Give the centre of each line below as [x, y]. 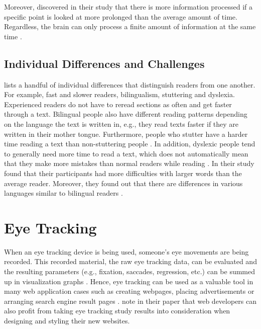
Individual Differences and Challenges [104, 63]
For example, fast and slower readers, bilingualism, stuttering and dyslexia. [119, 94]
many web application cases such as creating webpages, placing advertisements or [129, 291]
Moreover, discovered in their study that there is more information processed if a [128, 7]
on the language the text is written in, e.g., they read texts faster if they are [121, 124]
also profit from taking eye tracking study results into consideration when [117, 311]
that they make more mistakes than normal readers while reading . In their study [129, 163]
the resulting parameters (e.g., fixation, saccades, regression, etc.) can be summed [130, 271]
